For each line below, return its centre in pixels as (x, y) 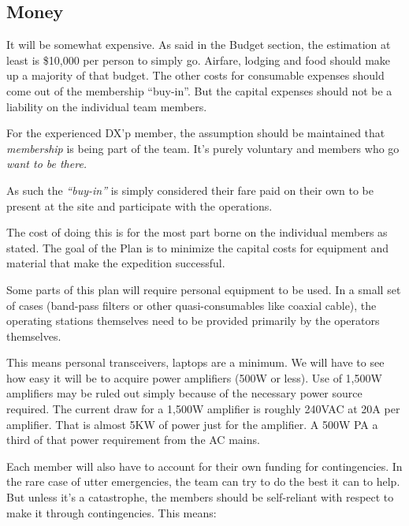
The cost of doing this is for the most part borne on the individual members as (197, 232)
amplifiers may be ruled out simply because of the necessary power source (184, 393)
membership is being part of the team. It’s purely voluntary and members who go (203, 148)
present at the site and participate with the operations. (139, 205)
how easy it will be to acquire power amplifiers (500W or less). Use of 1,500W (194, 377)
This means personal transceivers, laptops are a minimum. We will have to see (195, 362)
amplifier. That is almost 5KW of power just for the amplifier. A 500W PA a (192, 424)
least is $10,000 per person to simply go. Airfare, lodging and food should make (199, 60)
